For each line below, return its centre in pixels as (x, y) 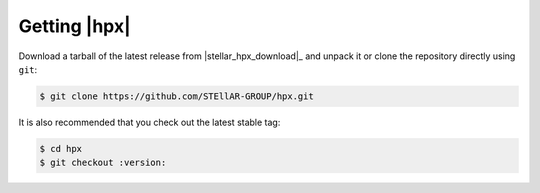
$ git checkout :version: (103, 163)
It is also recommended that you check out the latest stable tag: (149, 122)
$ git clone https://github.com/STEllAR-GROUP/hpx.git (176, 96)
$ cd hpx (61, 148)
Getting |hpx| (74, 26)
